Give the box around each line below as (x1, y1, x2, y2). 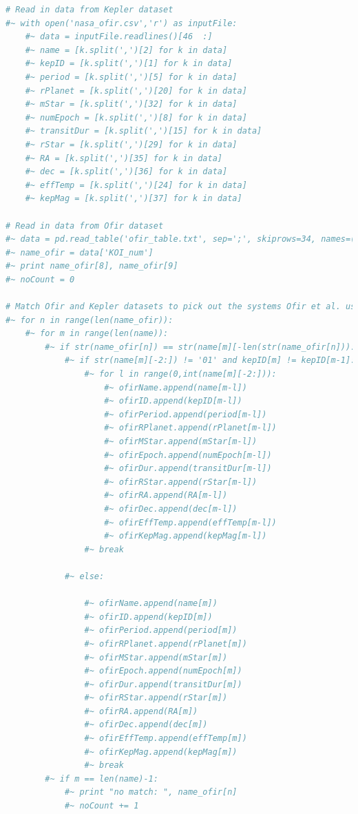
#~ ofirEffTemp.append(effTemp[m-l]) (104, 517, 277, 528)
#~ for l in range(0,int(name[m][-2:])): (84, 369, 277, 379)
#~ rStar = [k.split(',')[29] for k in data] (25, 139, 238, 149)
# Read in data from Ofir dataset (6, 220, 164, 231)
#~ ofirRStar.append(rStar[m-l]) (104, 477, 257, 487)
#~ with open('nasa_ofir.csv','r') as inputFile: (6, 18, 238, 28)
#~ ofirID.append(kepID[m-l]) (104, 396, 242, 406)
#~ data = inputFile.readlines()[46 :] (25, 32, 213, 42)
